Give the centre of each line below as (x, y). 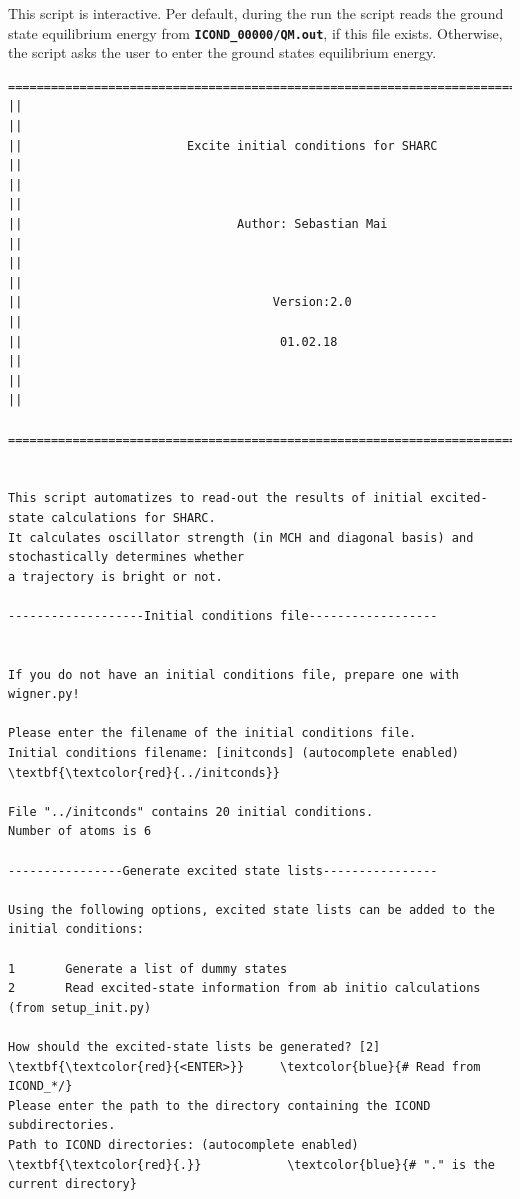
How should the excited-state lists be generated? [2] (194, 1046)
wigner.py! (44, 694)
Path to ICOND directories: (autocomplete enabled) (183, 1144)
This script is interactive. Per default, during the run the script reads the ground (256, 13)
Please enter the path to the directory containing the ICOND (219, 1105)
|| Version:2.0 (180, 302)
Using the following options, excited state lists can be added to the (251, 909)
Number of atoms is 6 (80, 831)
